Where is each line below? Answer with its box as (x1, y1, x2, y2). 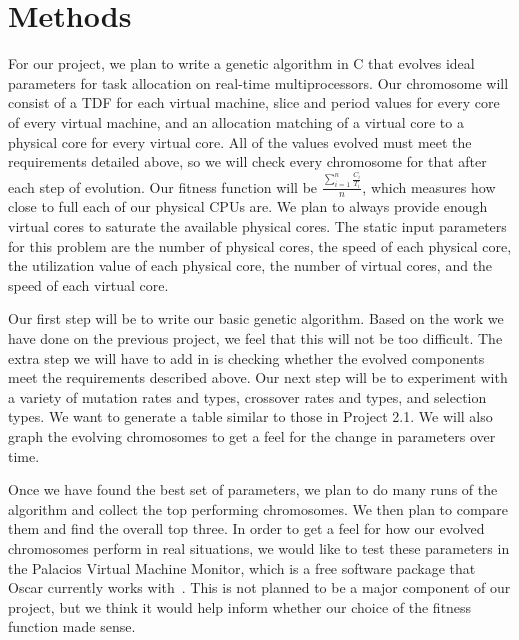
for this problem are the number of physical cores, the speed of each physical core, (8, 235, 512, 256)
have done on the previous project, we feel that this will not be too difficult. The (8, 327, 503, 348)
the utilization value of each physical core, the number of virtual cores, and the (8, 255, 493, 276)
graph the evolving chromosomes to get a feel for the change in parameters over (8, 425, 496, 446)
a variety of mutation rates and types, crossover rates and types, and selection (8, 386, 487, 407)
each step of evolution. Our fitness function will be (8, 176, 318, 197)
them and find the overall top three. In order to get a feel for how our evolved (8, 518, 485, 539)
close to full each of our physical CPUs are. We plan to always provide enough (8, 196, 488, 217)
